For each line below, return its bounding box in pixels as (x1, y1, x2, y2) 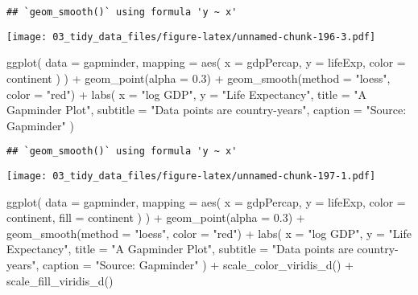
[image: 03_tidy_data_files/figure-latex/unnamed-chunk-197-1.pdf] (6, 170, 376, 182)
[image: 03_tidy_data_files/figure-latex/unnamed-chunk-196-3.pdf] (6, 31, 376, 43)
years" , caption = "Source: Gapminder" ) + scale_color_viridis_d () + (6, 256, 354, 272)
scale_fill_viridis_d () (6, 272, 114, 289)
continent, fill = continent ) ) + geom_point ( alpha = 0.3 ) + (6, 209, 305, 226)
